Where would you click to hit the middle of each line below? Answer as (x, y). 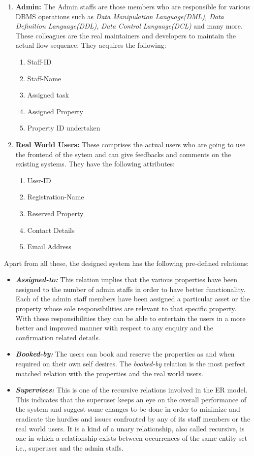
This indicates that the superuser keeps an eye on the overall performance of (131, 399)
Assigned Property (55, 111)
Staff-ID (39, 61)
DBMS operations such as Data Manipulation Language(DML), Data (120, 16)
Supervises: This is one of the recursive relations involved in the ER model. (131, 390)
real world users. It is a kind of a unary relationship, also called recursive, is (130, 428)
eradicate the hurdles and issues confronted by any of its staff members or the (133, 419)
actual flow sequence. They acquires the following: (91, 45)
